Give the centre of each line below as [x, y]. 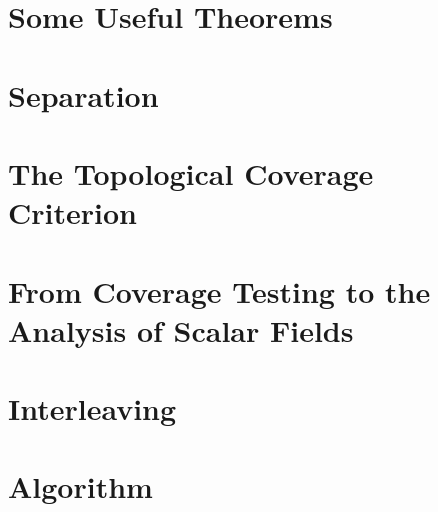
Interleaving [92, 408]
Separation [83, 94]
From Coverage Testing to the [219, 290]
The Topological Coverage [191, 172]
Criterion [72, 212]
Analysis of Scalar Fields [181, 329]
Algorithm [80, 486]
